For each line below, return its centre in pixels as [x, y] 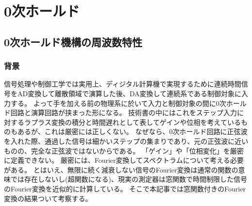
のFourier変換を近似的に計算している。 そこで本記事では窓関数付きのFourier [125, 188]
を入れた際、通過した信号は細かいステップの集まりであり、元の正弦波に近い [126, 141]
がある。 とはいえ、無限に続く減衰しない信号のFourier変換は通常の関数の [121, 169]
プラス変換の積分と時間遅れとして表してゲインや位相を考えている [136, 122]
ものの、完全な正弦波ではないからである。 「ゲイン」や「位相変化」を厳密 [124, 150]
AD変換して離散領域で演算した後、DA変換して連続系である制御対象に [129, 93]
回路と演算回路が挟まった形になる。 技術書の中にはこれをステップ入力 [124, 112]
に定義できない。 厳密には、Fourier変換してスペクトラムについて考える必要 [124, 160]
